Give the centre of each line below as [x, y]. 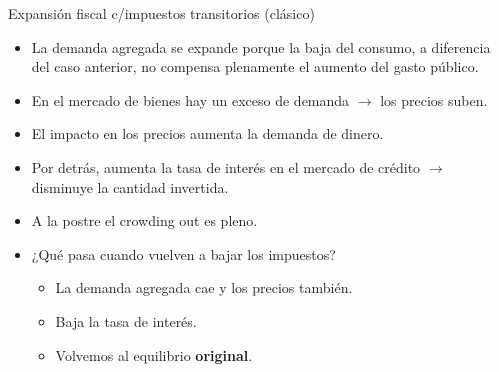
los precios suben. [434, 99]
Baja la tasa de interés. [126, 320]
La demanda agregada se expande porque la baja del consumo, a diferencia [261, 46]
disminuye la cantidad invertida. [130, 186]
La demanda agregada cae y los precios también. [204, 287]
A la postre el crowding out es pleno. [144, 220]
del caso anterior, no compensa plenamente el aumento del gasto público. [255, 66]
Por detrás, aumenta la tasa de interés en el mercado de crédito [226, 166]
